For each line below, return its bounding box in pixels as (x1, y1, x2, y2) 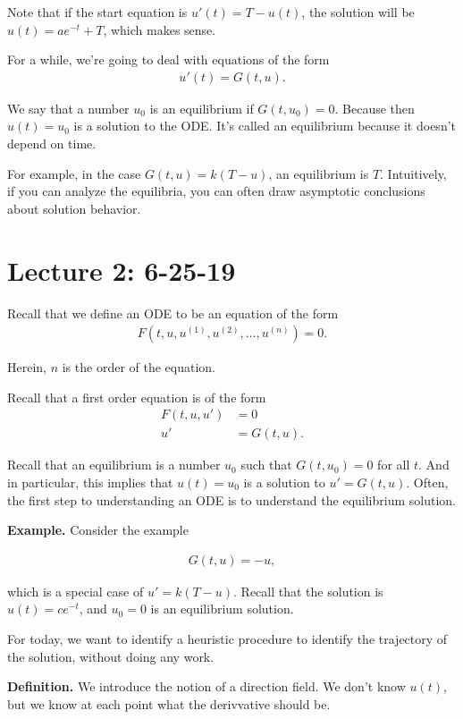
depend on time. (7, 134, 97, 152)
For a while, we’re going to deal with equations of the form (7, 50, 330, 69)
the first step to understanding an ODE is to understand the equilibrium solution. (7, 490, 456, 509)
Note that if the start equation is (7, 3, 188, 21)
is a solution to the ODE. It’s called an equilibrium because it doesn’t (73, 116, 457, 135)
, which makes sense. (103, 20, 216, 38)
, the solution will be (301, 3, 415, 21)
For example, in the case (7, 164, 141, 182)
